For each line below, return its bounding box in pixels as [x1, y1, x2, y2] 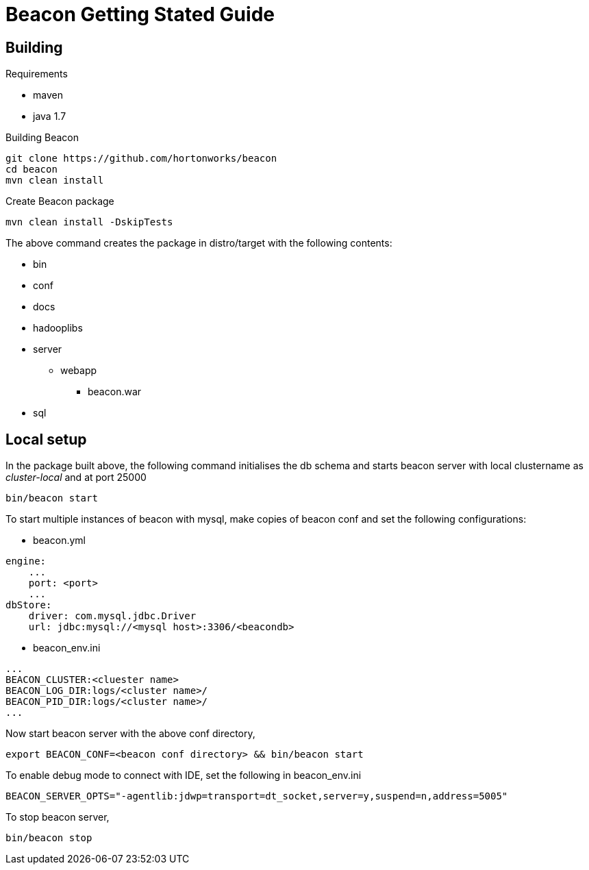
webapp [60, 364, 97, 377]
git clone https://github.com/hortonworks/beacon [5, 153, 277, 164]
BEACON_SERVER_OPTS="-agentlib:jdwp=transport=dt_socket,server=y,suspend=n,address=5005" [5, 791, 508, 802]
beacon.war [88, 386, 142, 398]
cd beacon [5, 164, 58, 175]
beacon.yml [33, 534, 86, 547]
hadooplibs [33, 322, 83, 334]
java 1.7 [33, 110, 66, 123]
